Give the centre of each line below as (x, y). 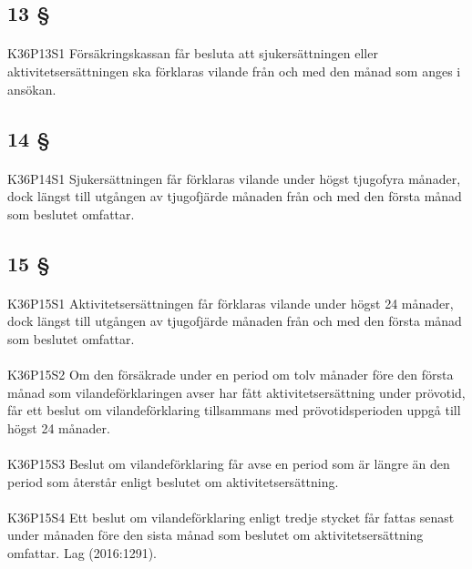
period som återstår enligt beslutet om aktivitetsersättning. (173, 481)
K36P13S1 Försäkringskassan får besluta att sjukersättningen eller (193, 53)
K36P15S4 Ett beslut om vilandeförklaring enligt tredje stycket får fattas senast (231, 517)
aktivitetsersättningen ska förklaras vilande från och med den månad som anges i (234, 71)
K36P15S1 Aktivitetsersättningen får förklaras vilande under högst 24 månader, (231, 303)
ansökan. (32, 89)
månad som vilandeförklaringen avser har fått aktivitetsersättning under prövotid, (236, 392)
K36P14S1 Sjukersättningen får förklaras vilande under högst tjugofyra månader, (234, 178)
